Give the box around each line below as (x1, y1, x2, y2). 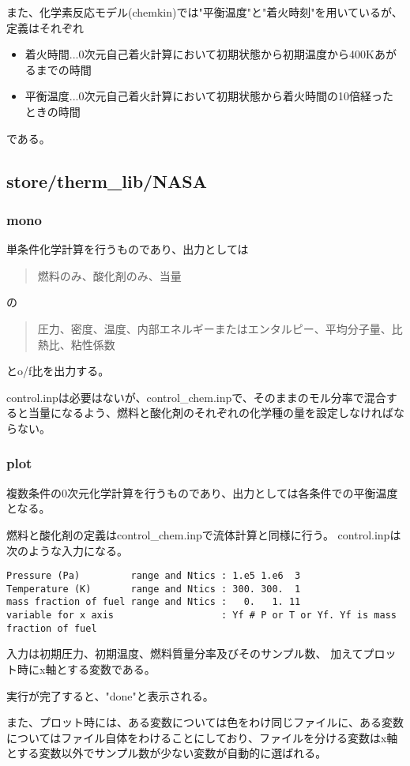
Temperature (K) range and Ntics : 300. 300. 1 (6, 583, 301, 595)
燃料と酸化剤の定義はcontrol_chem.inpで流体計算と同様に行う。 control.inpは (6, 526, 401, 543)
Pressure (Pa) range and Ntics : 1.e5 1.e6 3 (6, 570, 301, 582)
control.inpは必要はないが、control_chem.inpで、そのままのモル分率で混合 (6, 389, 386, 405)
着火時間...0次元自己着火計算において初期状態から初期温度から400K (24, 46, 374, 62)
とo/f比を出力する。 (6, 362, 110, 379)
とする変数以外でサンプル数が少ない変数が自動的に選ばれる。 (6, 745, 327, 761)
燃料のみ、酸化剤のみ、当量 (37, 267, 182, 283)
